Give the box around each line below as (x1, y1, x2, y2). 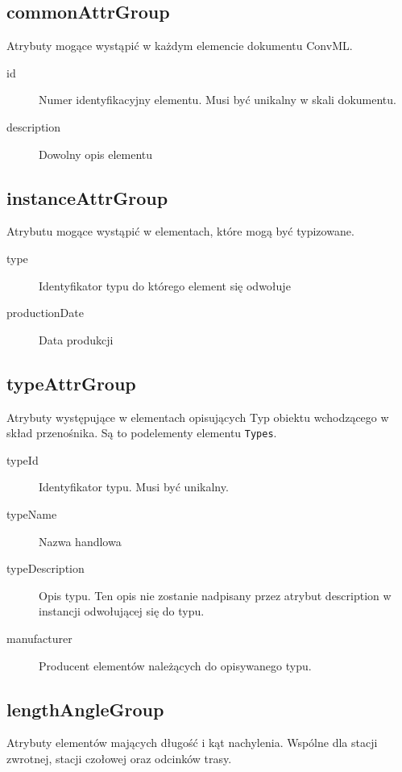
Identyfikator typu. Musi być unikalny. (39, 478, 229, 495)
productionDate (6, 304, 84, 321)
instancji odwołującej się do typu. (39, 603, 205, 620)
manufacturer (6, 629, 73, 646)
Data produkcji (39, 331, 114, 348)
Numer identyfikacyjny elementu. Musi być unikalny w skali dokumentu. (39, 91, 396, 108)
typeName (6, 505, 57, 522)
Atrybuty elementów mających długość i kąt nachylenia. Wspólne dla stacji (6, 734, 378, 751)
